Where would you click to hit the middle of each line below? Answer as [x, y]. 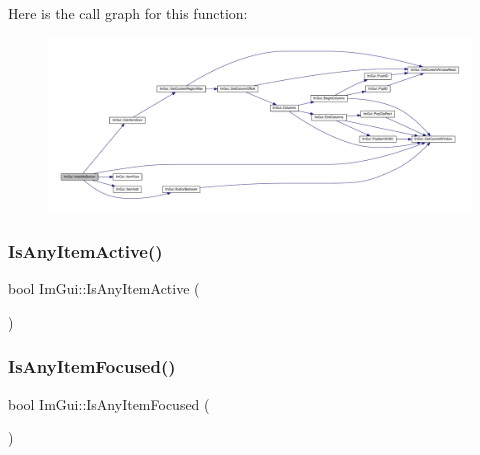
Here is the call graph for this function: [128, 13]
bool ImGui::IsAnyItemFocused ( [109, 403]
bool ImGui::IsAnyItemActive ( [104, 288]
